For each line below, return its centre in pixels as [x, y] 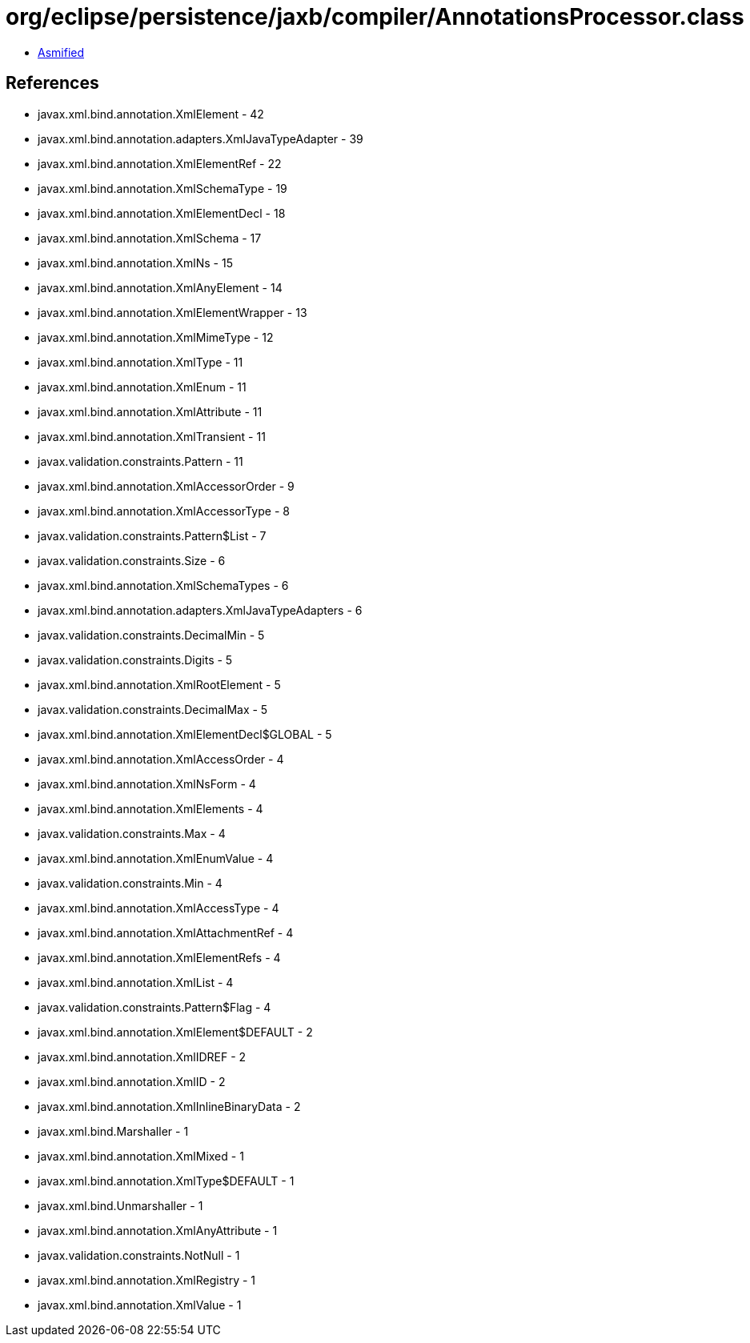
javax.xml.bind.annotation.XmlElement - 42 [151, 114]
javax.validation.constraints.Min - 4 [130, 883]
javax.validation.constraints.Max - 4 [132, 833]
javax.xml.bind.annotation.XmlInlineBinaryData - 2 [169, 1106]
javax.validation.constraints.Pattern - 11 [140, 461]
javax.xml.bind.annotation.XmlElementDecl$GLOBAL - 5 [185, 734]
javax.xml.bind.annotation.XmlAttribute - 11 [150, 411]
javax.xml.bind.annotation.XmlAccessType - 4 [158, 908]
